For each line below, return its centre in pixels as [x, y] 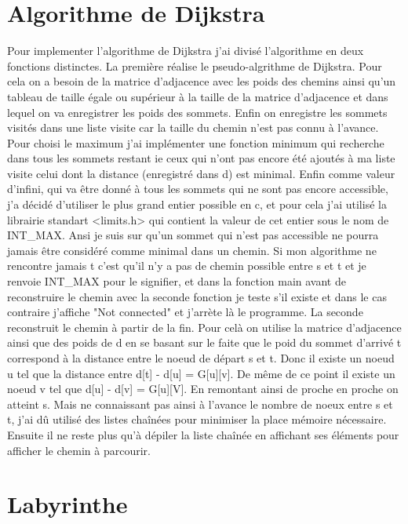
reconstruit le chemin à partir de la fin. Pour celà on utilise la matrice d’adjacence [204, 327]
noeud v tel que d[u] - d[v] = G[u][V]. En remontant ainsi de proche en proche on [203, 389]
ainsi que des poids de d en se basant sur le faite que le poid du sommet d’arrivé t [204, 342]
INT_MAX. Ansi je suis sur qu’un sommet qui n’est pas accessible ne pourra [193, 235]
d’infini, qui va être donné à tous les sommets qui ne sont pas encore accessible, [198, 189]
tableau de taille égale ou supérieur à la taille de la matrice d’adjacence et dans [198, 96]
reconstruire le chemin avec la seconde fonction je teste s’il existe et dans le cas [197, 296]
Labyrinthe [67, 504]
